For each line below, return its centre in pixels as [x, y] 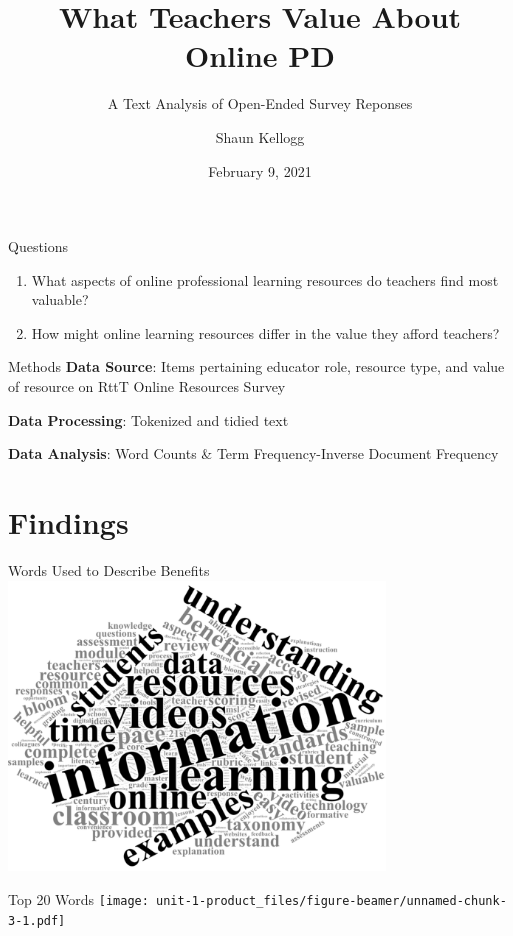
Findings [68, 522]
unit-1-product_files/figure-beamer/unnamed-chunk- [331, 901]
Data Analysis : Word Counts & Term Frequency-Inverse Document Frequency [253, 453]
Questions [38, 246]
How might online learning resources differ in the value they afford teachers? [265, 332]
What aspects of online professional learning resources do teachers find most [265, 279]
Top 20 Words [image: [78, 899]
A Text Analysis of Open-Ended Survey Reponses [260, 103]
